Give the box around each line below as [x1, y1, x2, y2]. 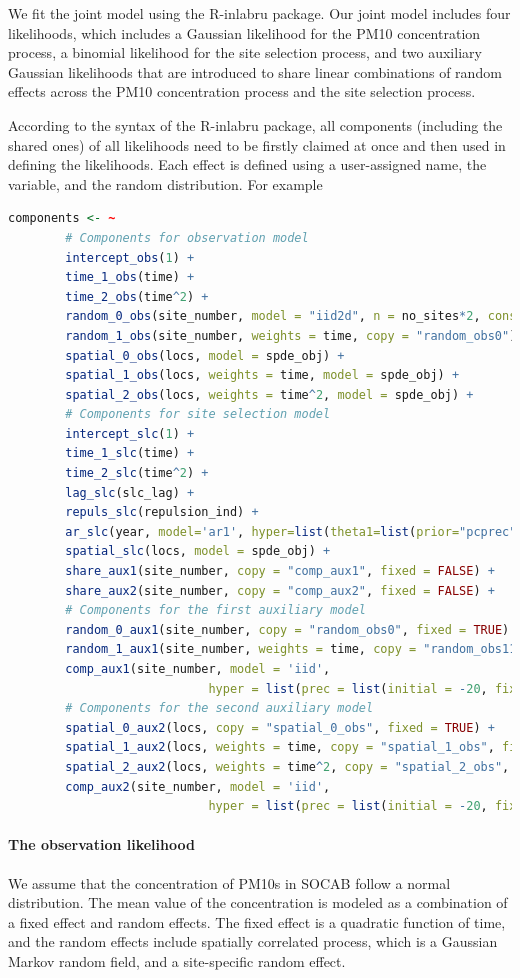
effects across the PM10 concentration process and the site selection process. [8, 81, 476, 102]
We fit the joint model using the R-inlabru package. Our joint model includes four [8, 3, 511, 23]
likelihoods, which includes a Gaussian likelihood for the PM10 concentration [8, 22, 481, 43]
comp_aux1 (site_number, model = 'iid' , [65, 662, 331, 676]
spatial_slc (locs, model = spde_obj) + [65, 544, 331, 559]
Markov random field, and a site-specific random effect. [8, 950, 346, 971]
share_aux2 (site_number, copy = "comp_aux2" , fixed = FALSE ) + [65, 583, 495, 598]
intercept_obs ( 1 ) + [65, 250, 195, 265]
